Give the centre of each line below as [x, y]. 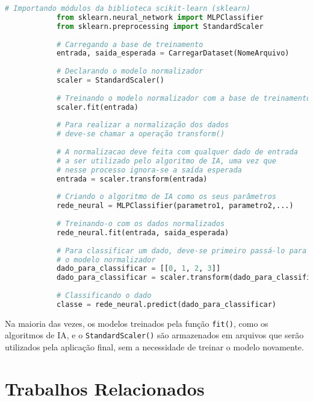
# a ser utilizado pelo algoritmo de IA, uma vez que [166, 161]
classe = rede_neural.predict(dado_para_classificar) [166, 304]
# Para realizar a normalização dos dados [143, 125]
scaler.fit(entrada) [97, 107]
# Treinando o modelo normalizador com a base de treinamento [184, 98]
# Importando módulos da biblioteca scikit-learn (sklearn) [128, 8]
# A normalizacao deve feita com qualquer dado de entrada [177, 152]
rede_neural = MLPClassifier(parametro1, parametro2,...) [175, 206]
